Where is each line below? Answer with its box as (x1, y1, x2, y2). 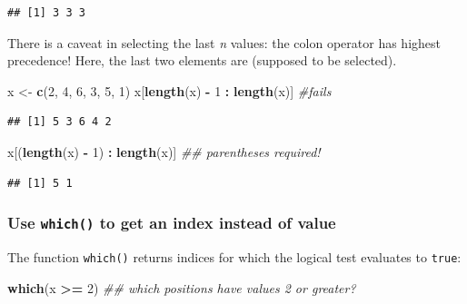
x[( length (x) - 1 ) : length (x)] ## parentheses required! (7, 142, 321, 161)
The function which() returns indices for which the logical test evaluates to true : (7, 247, 462, 266)
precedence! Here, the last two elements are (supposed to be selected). (7, 51, 397, 70)
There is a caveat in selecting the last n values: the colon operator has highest (7, 33, 442, 52)
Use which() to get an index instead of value (7, 211, 336, 234)
